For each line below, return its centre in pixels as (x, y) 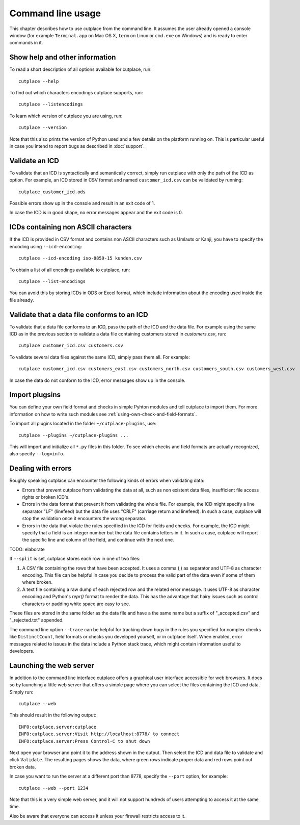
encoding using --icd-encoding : (46, 246)
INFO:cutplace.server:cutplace (58, 727)
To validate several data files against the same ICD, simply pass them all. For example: (100, 357)
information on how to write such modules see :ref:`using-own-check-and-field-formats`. (103, 414)
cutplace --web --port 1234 (53, 788)
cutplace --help (39, 81)
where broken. (37, 582)
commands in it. (26, 43)
